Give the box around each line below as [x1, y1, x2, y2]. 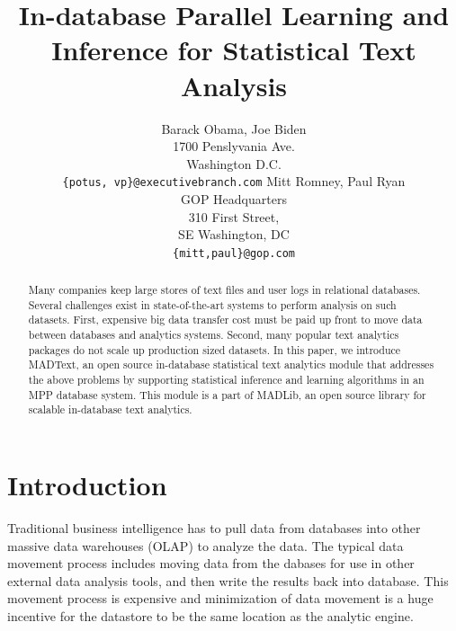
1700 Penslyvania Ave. [173, 137, 295, 156]
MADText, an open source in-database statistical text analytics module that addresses [28, 357, 434, 372]
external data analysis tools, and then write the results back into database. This [7, 571, 449, 590]
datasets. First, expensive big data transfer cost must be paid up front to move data [28, 312, 423, 327]
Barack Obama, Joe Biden [161, 119, 307, 138]
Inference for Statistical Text [51, 31, 416, 68]
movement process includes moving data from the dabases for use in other [7, 554, 415, 573]
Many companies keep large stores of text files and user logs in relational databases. [28, 282, 421, 298]
